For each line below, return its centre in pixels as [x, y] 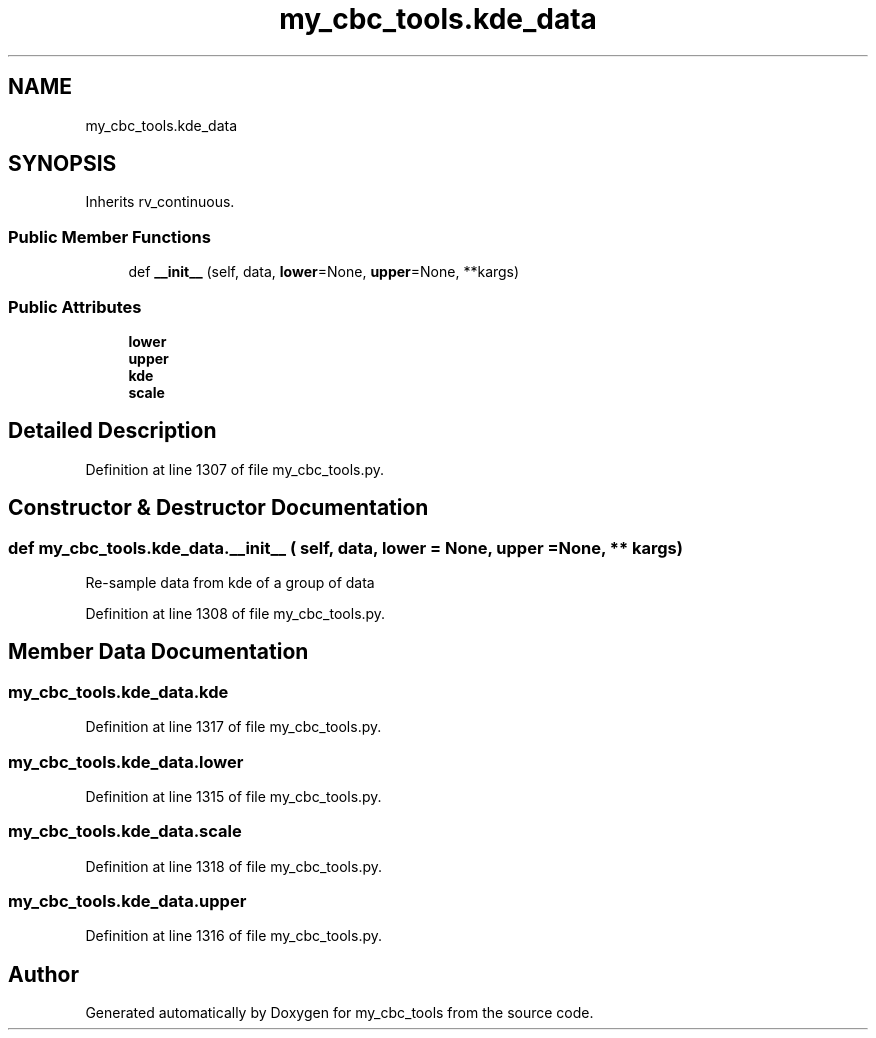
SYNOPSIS [62, 164]
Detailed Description [112, 431]
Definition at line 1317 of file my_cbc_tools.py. [233, 727]
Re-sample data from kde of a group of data [230, 582]
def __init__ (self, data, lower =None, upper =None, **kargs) [324, 272]
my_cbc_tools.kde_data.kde [118, 691]
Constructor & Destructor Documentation [218, 508]
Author [43, 974]
